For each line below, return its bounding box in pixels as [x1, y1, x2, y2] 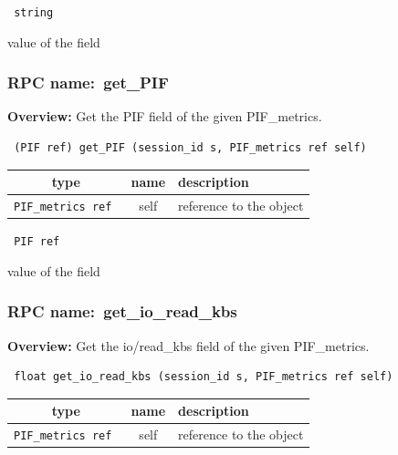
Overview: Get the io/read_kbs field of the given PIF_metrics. [7, 336, 370, 355]
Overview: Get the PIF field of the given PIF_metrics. [7, 107, 322, 126]
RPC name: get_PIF [7, 71, 169, 94]
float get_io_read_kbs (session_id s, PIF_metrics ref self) [14, 370, 393, 384]
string [14, 6, 54, 19]
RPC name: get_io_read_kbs [7, 300, 237, 323]
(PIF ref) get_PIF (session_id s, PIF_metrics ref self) [14, 141, 367, 155]
